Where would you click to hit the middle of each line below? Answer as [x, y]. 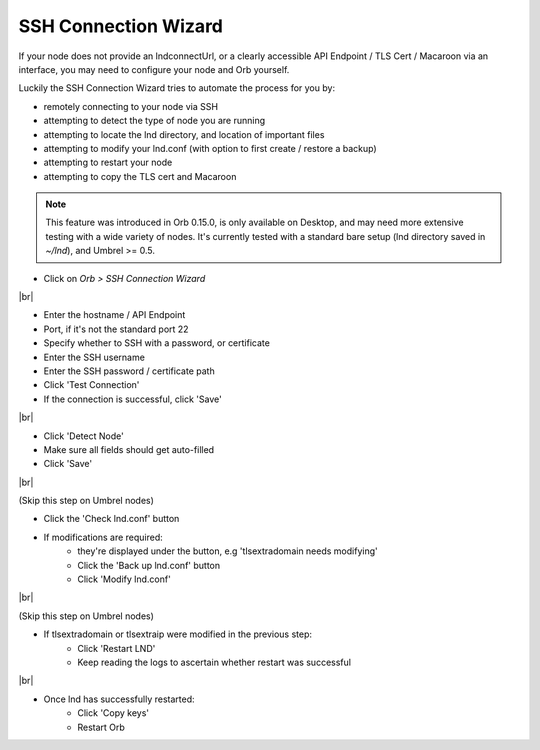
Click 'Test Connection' [91, 385]
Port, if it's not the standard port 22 [116, 329]
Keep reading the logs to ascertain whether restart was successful [214, 662]
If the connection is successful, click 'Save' [132, 399]
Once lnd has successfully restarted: [119, 699]
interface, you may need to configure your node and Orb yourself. [154, 69]
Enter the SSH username [94, 357]
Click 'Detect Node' [83, 436]
